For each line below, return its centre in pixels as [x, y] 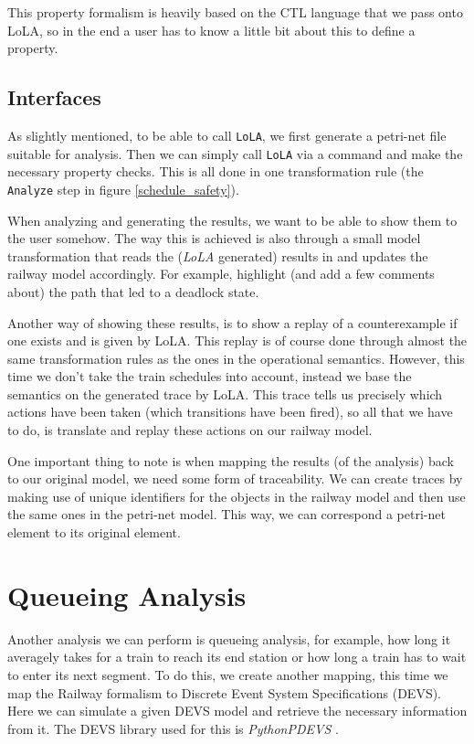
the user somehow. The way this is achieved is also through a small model [214, 238]
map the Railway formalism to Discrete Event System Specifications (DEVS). [225, 692]
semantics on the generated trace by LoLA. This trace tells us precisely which [225, 393]
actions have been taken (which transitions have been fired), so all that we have [230, 412]
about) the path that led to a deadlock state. [133, 291]
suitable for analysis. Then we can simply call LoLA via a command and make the [235, 153]
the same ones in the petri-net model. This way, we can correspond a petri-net [226, 514]
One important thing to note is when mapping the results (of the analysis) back [231, 460]
